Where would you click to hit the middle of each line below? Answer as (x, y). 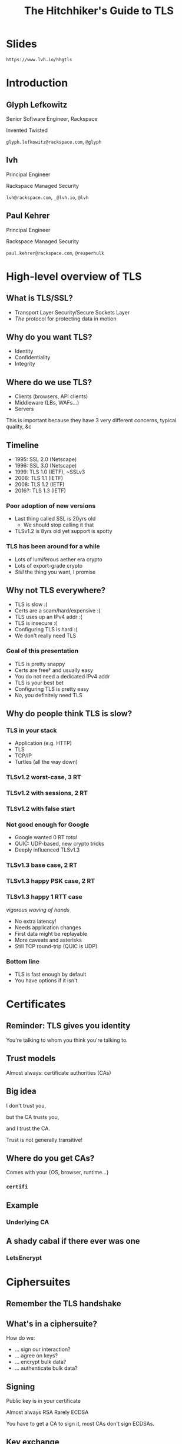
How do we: (21, 1338)
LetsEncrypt (24, 1257)
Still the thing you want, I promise (55, 572)
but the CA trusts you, (33, 1117)
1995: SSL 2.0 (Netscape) (46, 459)
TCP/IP (23, 756)
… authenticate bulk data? (46, 1368)
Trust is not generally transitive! (44, 1140)
